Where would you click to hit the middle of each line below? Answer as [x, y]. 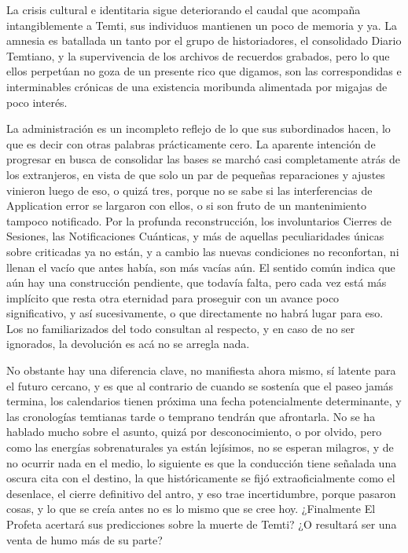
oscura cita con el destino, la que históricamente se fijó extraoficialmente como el [201, 478]
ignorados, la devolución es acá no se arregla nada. [128, 344]
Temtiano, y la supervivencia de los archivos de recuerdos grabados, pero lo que [198, 55]
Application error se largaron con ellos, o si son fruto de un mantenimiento [186, 205]
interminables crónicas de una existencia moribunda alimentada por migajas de [197, 86]
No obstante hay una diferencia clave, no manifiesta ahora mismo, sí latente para [201, 370]
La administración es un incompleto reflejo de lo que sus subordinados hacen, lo [198, 128]
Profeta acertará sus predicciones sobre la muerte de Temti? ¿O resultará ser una [202, 524]
